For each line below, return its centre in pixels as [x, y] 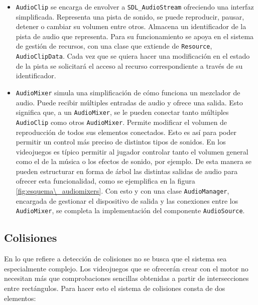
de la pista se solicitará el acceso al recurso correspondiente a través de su [129, 65]
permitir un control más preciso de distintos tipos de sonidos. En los [121, 142]
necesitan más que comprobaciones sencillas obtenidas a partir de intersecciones [126, 278]
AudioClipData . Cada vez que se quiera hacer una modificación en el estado [133, 56]
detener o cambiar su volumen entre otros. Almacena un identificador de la [131, 26]
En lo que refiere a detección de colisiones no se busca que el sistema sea [115, 259]
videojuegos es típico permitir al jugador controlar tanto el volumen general [132, 151]
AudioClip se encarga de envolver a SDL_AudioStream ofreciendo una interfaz [135, 7]
